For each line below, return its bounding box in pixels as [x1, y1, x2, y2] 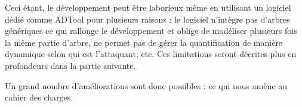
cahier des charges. [5, 91, 73, 103]
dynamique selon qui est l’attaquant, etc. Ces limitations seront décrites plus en [5, 48, 297, 60]
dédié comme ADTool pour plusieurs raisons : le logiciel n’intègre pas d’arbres [5, 12, 290, 25]
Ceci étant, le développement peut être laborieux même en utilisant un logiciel [5, 1, 291, 13]
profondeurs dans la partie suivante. [5, 59, 136, 71]
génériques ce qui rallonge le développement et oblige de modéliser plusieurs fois [5, 24, 297, 37]
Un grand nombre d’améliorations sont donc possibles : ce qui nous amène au [5, 79, 288, 92]
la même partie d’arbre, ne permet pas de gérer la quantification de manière [5, 36, 283, 48]
